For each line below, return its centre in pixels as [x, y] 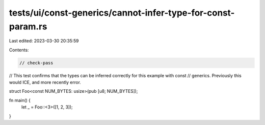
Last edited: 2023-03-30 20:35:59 [44, 41]
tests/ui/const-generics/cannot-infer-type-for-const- [122, 13]
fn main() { [20, 100]
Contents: [19, 50]
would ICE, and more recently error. [45, 83]
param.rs [28, 26]
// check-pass [36, 63]
